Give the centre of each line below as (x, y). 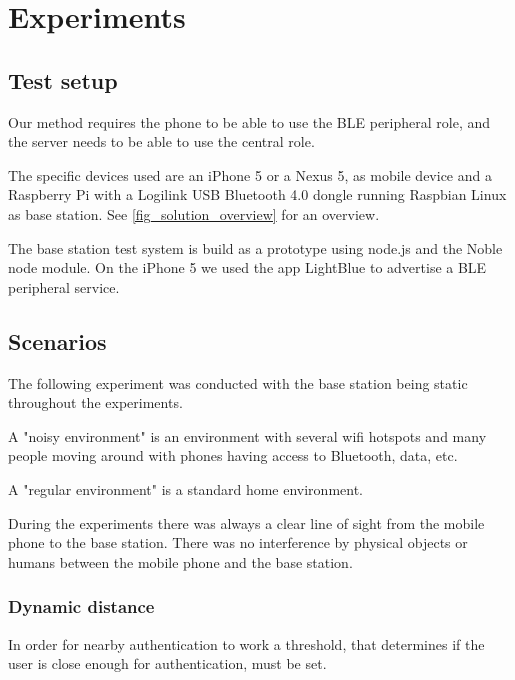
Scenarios (57, 340)
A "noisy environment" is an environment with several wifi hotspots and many (247, 435)
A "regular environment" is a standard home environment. (185, 488)
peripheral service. (64, 286)
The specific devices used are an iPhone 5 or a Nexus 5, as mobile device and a (250, 174)
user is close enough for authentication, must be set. (167, 663)
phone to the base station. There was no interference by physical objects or (238, 542)
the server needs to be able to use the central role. (161, 141)
